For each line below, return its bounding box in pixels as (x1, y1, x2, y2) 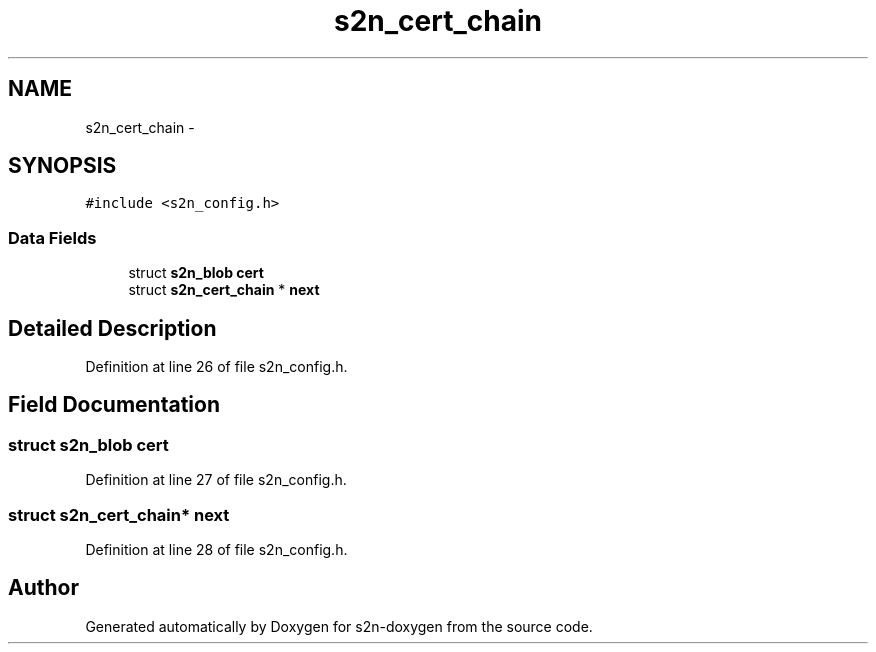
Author (8, 575, 79, 601)
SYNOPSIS (8, 153, 117, 179)
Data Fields (8, 227, 97, 248)
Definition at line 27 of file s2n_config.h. (85, 471, 347, 489)
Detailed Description (8, 315, 217, 341)
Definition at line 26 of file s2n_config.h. (85, 358, 348, 376)
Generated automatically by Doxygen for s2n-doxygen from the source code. (85, 617, 593, 635)
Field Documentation (8, 392, 220, 418)
